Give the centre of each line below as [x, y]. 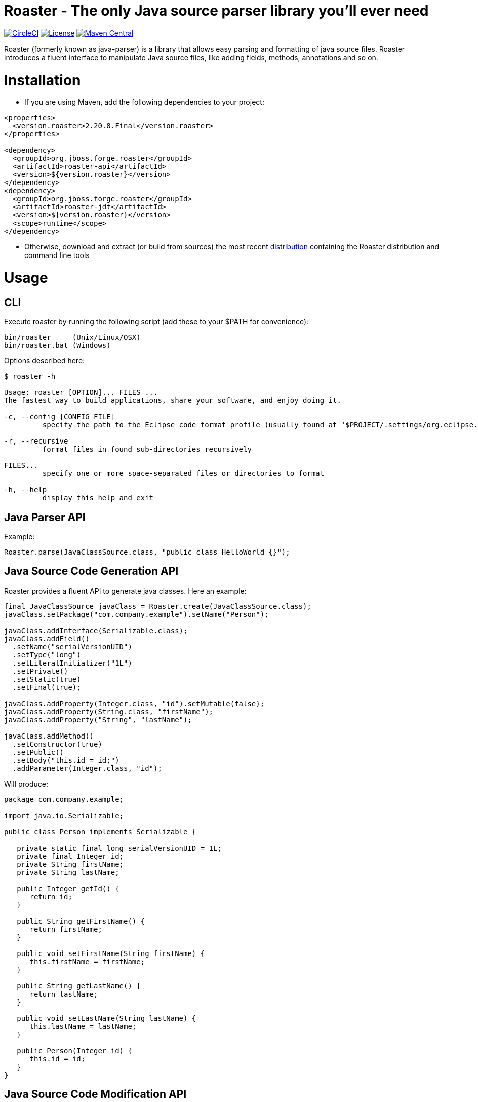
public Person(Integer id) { [74, 1051]
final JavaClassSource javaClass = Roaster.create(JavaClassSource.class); [158, 606]
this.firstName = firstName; [87, 961]
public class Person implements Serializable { [100, 832]
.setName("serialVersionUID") [72, 647]
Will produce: [26, 784]
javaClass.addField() [47, 638]
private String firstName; [70, 864]
